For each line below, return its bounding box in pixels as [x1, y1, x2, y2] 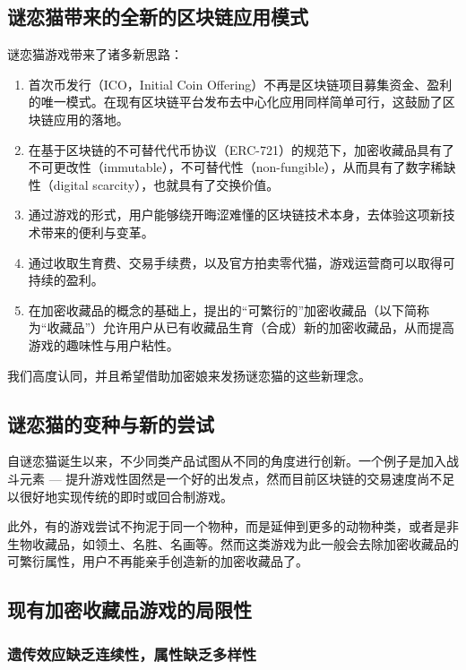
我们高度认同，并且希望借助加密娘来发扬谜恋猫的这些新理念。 [7, 365, 371, 384]
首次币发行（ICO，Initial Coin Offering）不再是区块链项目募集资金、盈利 [28, 74, 453, 93]
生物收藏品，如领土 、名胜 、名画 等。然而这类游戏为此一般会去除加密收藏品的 [7, 534, 459, 553]
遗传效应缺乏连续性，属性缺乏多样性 [7, 642, 257, 665]
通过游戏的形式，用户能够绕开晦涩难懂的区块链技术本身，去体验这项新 [28, 205, 443, 224]
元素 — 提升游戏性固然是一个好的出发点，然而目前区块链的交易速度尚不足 [19, 468, 455, 487]
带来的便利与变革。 [40, 222, 154, 241]
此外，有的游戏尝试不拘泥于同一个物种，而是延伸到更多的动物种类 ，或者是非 [7, 517, 459, 536]
